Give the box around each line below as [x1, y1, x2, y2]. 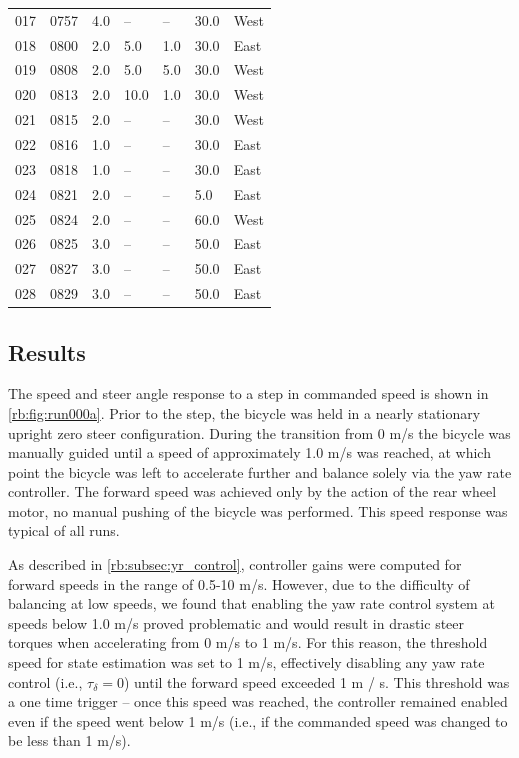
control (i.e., [8, 671, 83, 692]
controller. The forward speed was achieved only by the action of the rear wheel [8, 481, 497, 502]
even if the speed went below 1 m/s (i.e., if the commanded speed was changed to [8, 710, 508, 731]
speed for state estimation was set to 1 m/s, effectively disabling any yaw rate [8, 652, 485, 673]
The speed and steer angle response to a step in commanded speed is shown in [8, 383, 489, 404]
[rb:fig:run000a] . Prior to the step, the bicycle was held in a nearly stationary [8, 402, 481, 423]
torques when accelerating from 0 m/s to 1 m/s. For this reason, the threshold [8, 632, 488, 653]
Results [8, 336, 86, 367]
